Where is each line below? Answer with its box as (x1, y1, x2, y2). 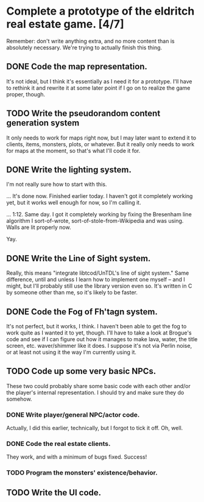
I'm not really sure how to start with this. (6, 181, 107, 188)
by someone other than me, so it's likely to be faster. (6, 289, 138, 296)
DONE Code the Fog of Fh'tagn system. (6, 306, 158, 317)
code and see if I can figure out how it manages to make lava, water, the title (6, 336, 198, 342)
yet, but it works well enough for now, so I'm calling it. (6, 199, 141, 207)
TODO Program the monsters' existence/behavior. (6, 468, 158, 477)
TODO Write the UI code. (6, 487, 102, 498)
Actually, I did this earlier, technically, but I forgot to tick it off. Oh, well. (6, 425, 183, 432)
